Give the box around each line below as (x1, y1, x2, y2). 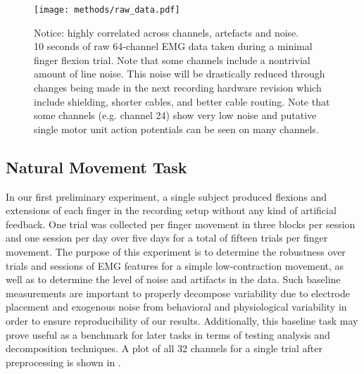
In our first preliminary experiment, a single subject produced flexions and (6, 189, 327, 204)
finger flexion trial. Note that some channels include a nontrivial (34, 52, 310, 67)
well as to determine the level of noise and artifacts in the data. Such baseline (6, 272, 341, 287)
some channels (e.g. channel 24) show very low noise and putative (34, 108, 317, 123)
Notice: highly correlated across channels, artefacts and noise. (34, 25, 299, 39)
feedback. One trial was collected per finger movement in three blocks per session (6, 216, 356, 231)
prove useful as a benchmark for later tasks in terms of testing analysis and (6, 327, 330, 342)
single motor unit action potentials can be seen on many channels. (34, 121, 319, 136)
